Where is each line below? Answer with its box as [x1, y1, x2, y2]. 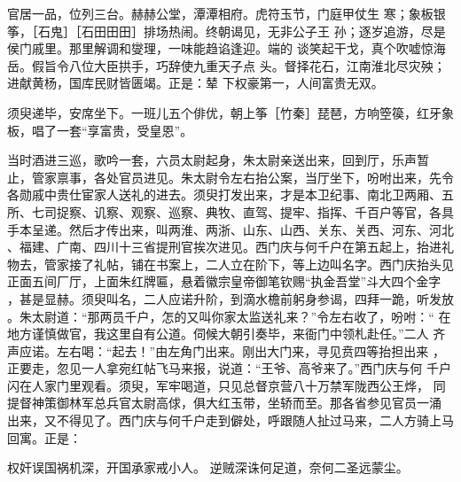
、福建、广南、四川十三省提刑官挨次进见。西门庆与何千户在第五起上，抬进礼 [7, 237, 454, 256]
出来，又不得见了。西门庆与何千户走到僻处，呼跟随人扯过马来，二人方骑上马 [7, 411, 454, 430]
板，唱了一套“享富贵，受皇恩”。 [7, 120, 193, 139]
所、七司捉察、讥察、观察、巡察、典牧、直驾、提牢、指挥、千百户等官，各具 [7, 202, 454, 221]
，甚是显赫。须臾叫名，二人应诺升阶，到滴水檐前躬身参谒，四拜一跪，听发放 [7, 289, 454, 307]
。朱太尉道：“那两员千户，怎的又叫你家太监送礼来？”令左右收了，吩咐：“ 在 [7, 307, 451, 325]
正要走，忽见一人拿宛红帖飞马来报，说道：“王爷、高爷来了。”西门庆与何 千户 [7, 359, 451, 377]
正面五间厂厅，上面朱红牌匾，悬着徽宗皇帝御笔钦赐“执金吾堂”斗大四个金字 [7, 272, 441, 291]
